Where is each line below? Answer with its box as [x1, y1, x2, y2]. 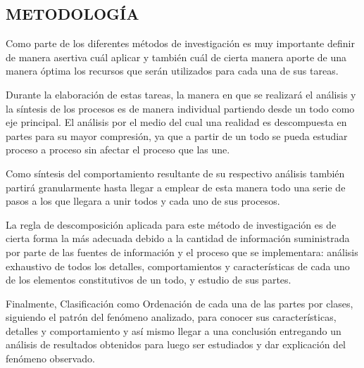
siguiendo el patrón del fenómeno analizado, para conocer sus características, [6, 310, 337, 324]
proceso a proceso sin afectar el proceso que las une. [6, 142, 230, 157]
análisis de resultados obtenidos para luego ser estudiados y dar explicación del [6, 337, 346, 352]
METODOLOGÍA [6, 3, 139, 25]
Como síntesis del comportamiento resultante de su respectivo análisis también [6, 165, 345, 180]
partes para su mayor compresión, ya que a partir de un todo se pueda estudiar [6, 128, 348, 143]
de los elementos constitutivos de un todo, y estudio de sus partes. [6, 272, 291, 287]
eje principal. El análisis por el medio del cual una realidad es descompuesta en [6, 115, 347, 129]
